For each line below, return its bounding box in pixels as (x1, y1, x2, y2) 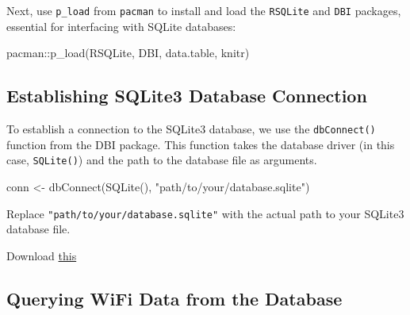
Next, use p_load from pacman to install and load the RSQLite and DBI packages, (6, 2, 401, 18)
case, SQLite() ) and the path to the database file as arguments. (6, 152, 317, 168)
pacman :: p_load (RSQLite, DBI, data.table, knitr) (6, 44, 250, 61)
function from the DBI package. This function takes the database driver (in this (6, 136, 395, 152)
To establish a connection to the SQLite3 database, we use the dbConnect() (6, 121, 376, 137)
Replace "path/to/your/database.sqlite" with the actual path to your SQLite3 (6, 205, 404, 221)
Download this (6, 247, 77, 263)
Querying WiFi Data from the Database (6, 286, 343, 310)
